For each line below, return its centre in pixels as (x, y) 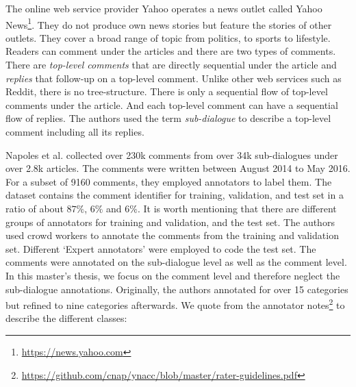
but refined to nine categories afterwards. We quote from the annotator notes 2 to (175, 304)
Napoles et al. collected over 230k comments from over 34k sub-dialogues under (172, 154)
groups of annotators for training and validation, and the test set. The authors (170, 222)
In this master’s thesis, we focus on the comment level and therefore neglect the (173, 275)
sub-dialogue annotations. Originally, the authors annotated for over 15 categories (177, 289)
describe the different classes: (66, 318)
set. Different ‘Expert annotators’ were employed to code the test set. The (161, 248)
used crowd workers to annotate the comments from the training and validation (172, 235)
